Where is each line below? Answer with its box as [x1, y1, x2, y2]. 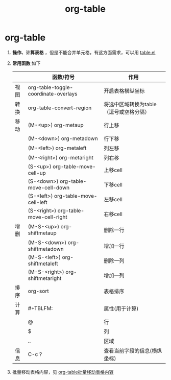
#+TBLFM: [28, 304, 53, 312]
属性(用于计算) [104, 305, 139, 312]
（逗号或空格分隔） [104, 108, 150, 115]
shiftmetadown [28, 245, 64, 252]
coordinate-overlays [28, 90, 78, 97]
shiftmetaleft [28, 260, 58, 267]
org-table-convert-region [28, 104, 92, 111]
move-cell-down [28, 184, 70, 191]
